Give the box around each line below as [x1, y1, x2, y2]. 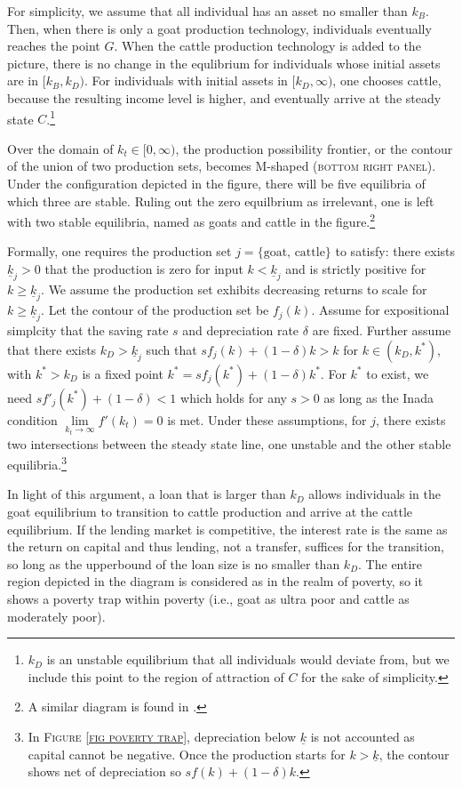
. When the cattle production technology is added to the [114, 36, 421, 55]
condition [7, 410, 58, 429]
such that [146, 340, 197, 358]
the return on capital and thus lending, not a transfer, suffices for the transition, [7, 537, 444, 556]
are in [7, 71, 39, 90]
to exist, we [366, 364, 429, 382]
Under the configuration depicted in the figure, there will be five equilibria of [7, 174, 426, 192]
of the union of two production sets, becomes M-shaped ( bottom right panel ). [7, 157, 436, 175]
